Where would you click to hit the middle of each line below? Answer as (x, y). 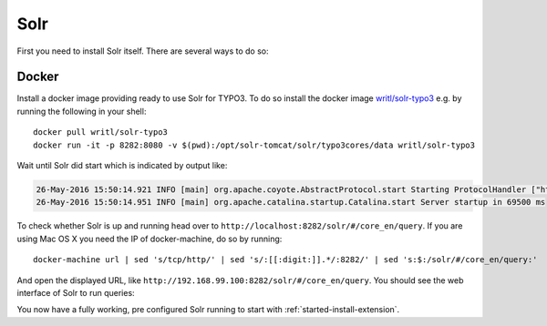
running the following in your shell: (82, 111)
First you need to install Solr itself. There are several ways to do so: (143, 51)
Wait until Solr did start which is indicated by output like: (122, 166)
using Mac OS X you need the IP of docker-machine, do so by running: (150, 239)
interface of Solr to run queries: (76, 292)
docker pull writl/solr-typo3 (101, 132)
